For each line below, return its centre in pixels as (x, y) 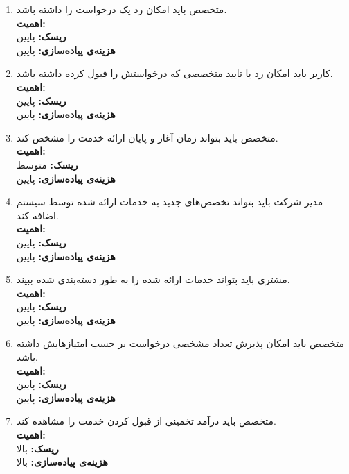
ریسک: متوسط (47, 164)
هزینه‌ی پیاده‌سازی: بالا (62, 462)
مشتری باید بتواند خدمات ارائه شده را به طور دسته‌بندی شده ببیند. (153, 279)
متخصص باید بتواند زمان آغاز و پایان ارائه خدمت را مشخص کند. (147, 137)
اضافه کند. (37, 215)
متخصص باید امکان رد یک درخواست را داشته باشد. (122, 9)
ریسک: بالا (37, 448)
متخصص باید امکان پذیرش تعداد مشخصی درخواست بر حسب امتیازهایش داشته (180, 343)
